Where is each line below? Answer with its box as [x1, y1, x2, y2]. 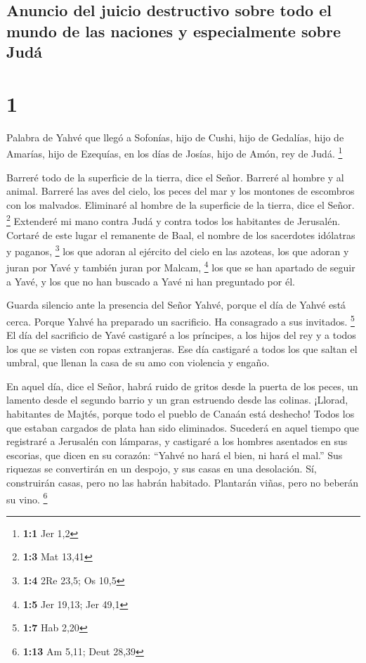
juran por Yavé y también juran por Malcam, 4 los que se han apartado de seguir [6, 258, 355, 275]
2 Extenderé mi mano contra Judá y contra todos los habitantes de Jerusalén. [6, 212, 341, 228]
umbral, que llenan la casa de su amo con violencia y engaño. [6, 355, 270, 370]
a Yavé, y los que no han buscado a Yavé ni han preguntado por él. [6, 273, 295, 288]
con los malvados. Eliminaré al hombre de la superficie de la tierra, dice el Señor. [6, 197, 355, 212]
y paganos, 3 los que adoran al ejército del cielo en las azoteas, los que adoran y [6, 242, 349, 258]
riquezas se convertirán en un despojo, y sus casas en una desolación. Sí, [6, 461, 317, 476]
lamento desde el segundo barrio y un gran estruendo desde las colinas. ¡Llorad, [6, 392, 348, 407]
